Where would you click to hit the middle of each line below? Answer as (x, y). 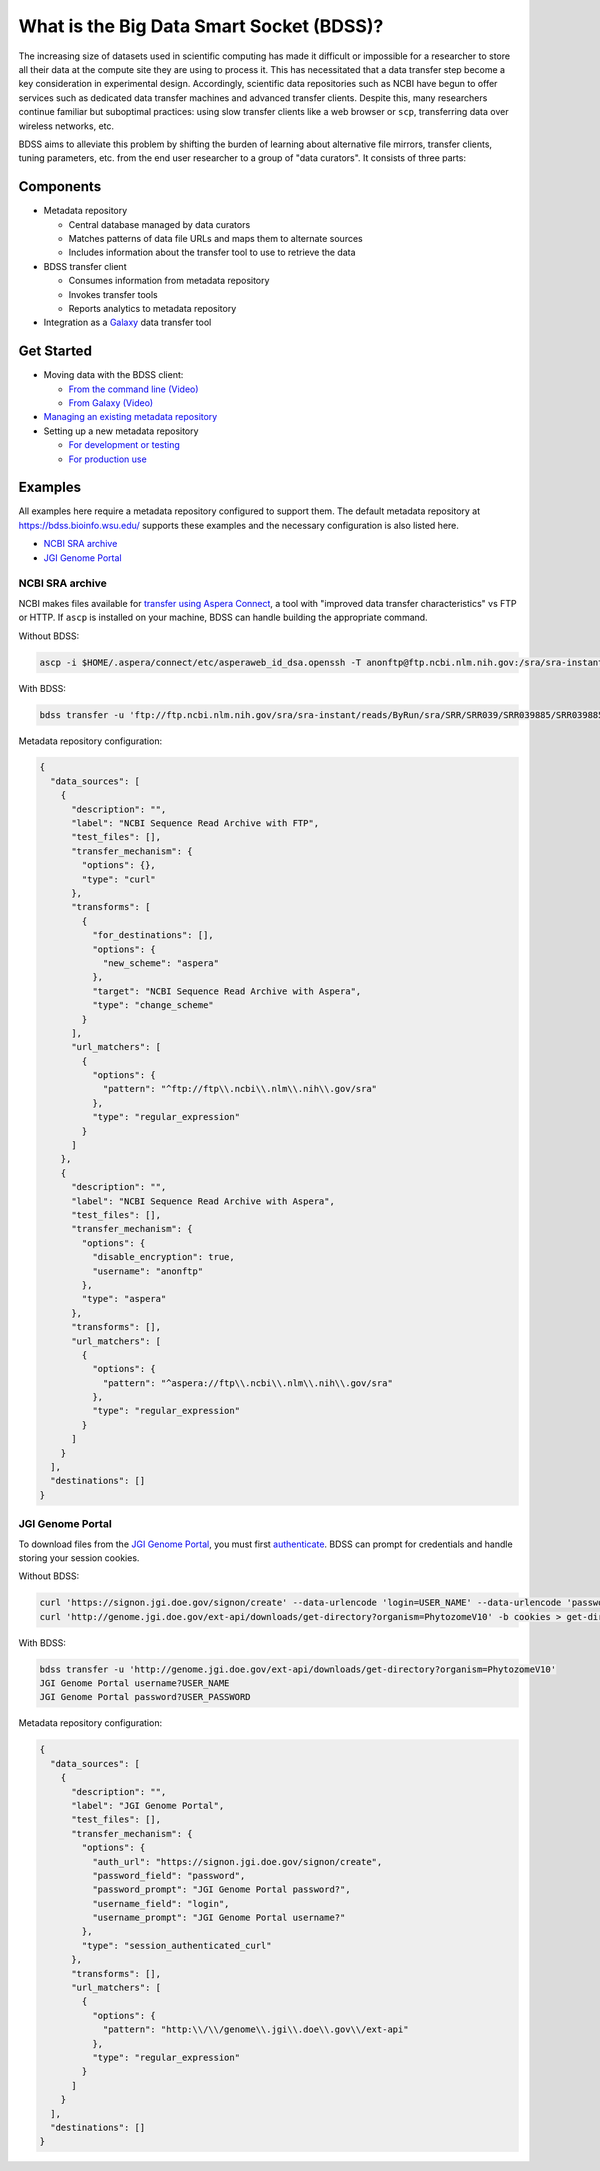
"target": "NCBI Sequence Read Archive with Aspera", (226, 991)
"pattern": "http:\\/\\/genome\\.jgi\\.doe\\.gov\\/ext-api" (255, 2029)
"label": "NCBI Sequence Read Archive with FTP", (195, 823)
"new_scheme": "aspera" (161, 963)
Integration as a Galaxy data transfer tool (127, 322)
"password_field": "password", (168, 1875)
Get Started (55, 351)
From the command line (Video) (133, 389)
